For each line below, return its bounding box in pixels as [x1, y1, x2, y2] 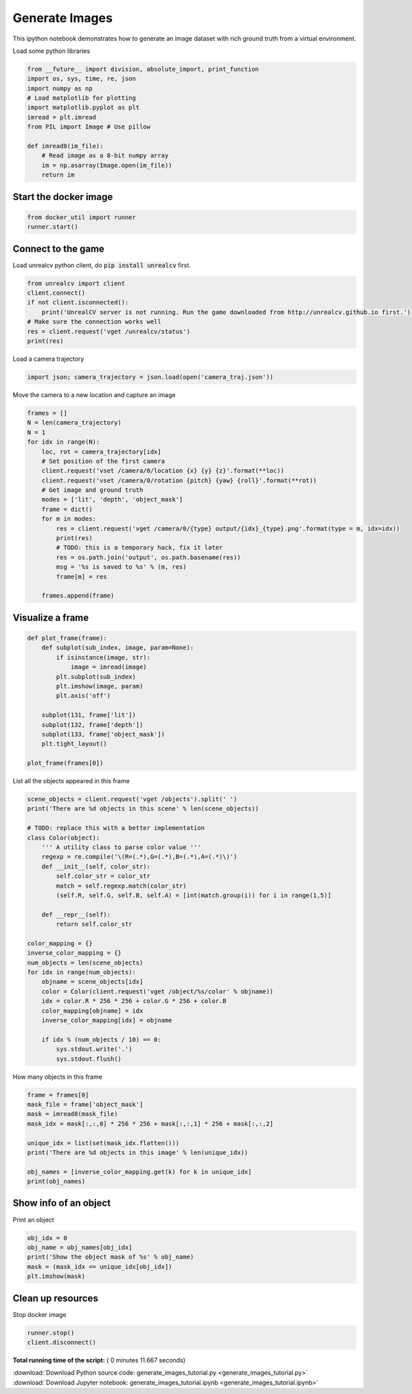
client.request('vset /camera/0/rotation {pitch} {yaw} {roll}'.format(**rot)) [41, 476, 317, 484]
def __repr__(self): [41, 910, 111, 919]
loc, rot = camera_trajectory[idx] [41, 447, 161, 456]
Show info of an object [12, 1198, 111, 1209]
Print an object [12, 1215, 54, 1224]
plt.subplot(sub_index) [56, 673, 137, 680]
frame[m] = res [56, 572, 108, 581]
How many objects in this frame [12, 1072, 103, 1081]
